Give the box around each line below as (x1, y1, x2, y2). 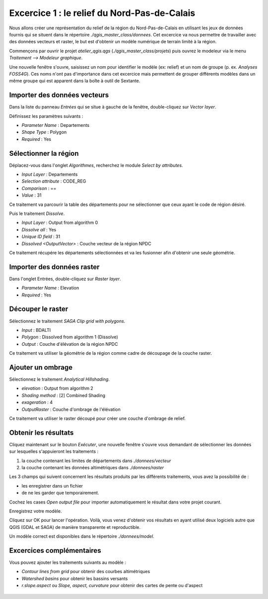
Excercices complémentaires (9, 546, 101, 555)
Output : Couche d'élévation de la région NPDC (21, 341, 118, 347)
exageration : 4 (21, 399, 53, 405)
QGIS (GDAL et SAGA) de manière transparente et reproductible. (9, 524, 141, 530)
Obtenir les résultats (9, 428, 74, 437)
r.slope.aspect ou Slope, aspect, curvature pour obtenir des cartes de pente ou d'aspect (21, 583, 203, 589)
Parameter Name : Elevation (21, 285, 79, 291)
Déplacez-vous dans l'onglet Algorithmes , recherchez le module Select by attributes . (9, 162, 183, 168)
